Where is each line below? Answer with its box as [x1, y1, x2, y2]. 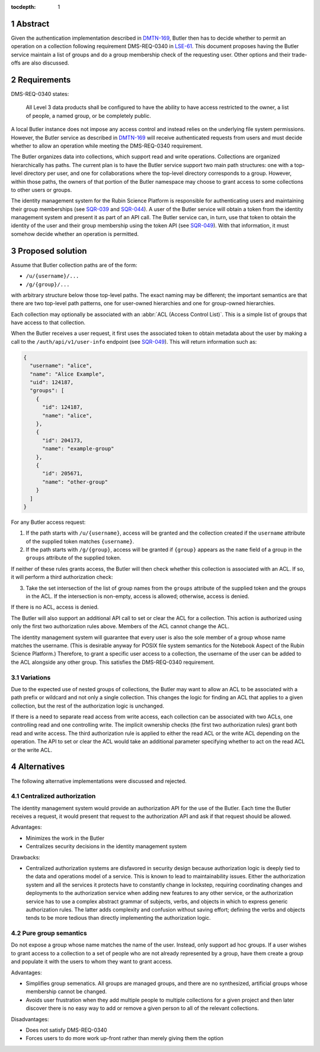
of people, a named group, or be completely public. [25, 112, 151, 119]
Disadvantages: [11, 1015, 49, 1022]
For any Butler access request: [11, 519, 86, 526]
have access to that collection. [11, 319, 86, 326]
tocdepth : [11, 4, 36, 10]
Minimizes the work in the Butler [25, 834, 105, 842]
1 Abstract [11, 18, 50, 29]
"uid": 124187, [30, 379, 74, 386]
